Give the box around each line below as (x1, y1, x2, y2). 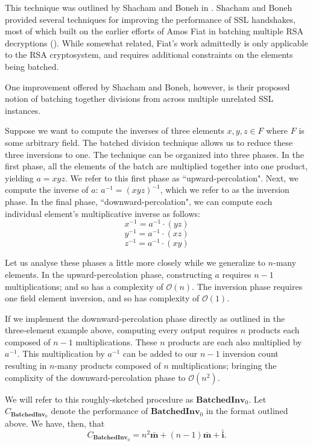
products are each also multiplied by (168, 335, 302, 348)
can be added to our (122, 347, 198, 360)
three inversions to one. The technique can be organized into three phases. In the (5, 148, 304, 160)
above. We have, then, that (5, 417, 105, 430)
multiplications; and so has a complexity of (5, 280, 163, 292)
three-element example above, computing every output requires (5, 324, 238, 336)
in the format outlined (206, 404, 288, 417)
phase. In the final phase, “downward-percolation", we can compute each (5, 195, 273, 207)
